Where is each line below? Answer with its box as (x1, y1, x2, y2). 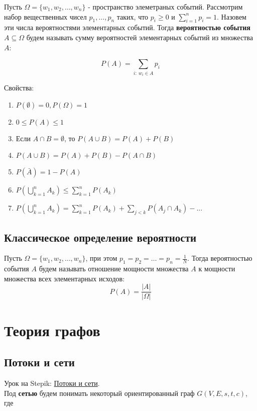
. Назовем (217, 11, 246, 22)
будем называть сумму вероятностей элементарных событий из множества (26, 32, 253, 42)
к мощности (198, 263, 235, 274)
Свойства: (4, 82, 34, 93)
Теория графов (4, 320, 100, 340)
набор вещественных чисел (4, 11, 87, 22)
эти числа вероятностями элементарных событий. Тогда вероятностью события (4, 22, 250, 33)
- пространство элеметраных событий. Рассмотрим (88, 2, 243, 12)
